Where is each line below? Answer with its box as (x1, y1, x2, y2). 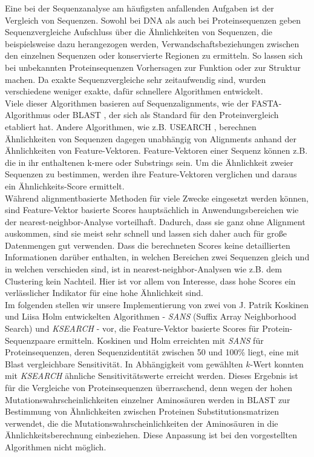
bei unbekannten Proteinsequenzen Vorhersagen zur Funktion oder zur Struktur (5, 61, 301, 73)
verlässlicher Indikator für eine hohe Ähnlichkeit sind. (5, 286, 203, 299)
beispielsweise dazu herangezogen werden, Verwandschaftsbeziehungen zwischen (5, 37, 299, 50)
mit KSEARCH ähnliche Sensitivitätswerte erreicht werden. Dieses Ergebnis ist (5, 369, 298, 382)
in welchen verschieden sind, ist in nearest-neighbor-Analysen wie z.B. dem (5, 263, 282, 275)
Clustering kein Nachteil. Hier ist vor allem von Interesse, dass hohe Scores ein (5, 274, 296, 287)
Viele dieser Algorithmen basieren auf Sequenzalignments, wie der (5, 96, 249, 109)
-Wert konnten (250, 357, 304, 370)
